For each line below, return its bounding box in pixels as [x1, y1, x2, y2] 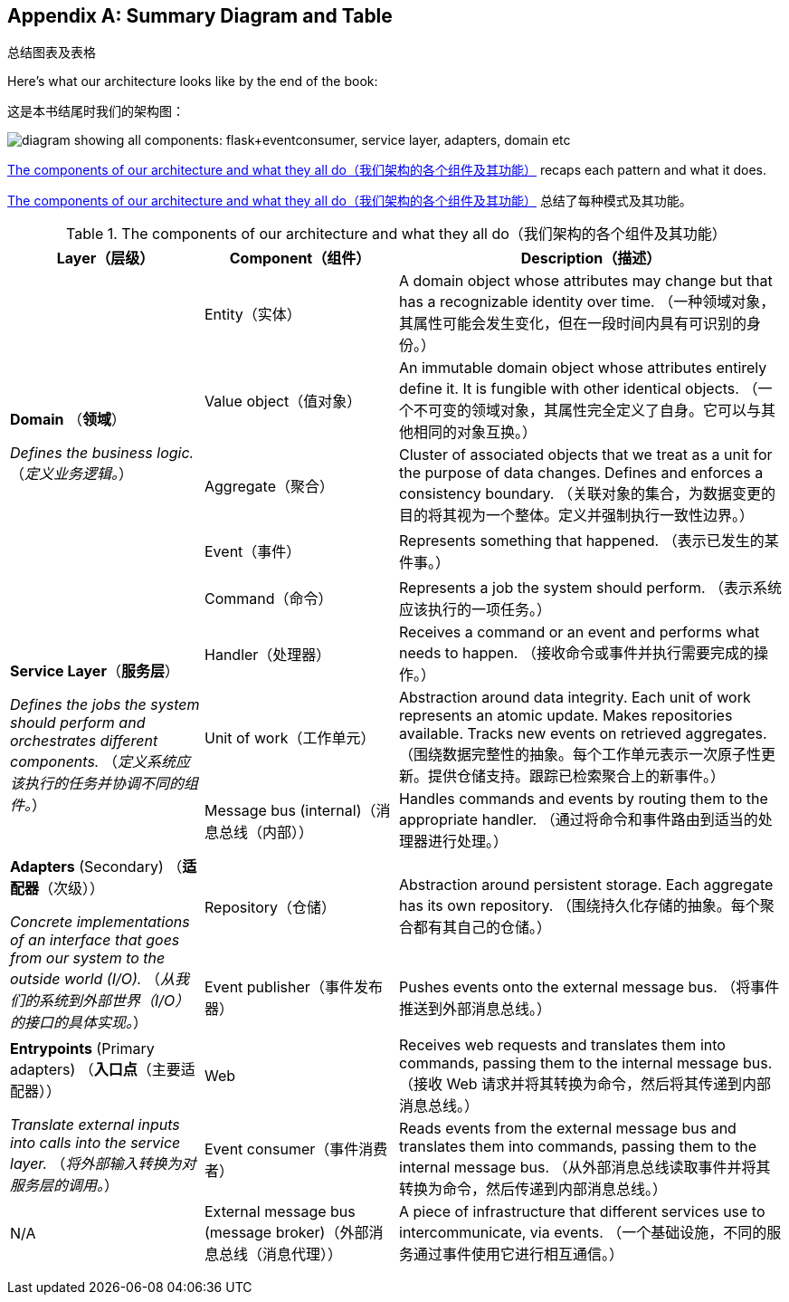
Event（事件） [204, 542, 301, 561]
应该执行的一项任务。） [399, 600, 552, 619]
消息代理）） [262, 1245, 343, 1264]
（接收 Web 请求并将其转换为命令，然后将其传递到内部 [399, 1075, 772, 1094]
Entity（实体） [204, 305, 301, 324]
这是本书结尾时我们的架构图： [7, 103, 185, 120]
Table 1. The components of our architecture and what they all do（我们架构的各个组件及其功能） [66, 225, 727, 244]
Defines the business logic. [10, 444, 195, 463]
